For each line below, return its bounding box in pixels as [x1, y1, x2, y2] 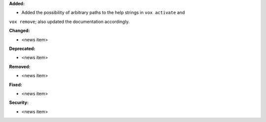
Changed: [9, 27, 30, 34]
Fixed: [9, 81, 22, 88]
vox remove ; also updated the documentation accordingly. [9, 19, 130, 24]
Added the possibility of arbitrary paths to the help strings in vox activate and [21, 10, 185, 16]
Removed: [9, 64, 31, 70]
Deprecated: [9, 46, 35, 51]
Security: [9, 99, 29, 105]
